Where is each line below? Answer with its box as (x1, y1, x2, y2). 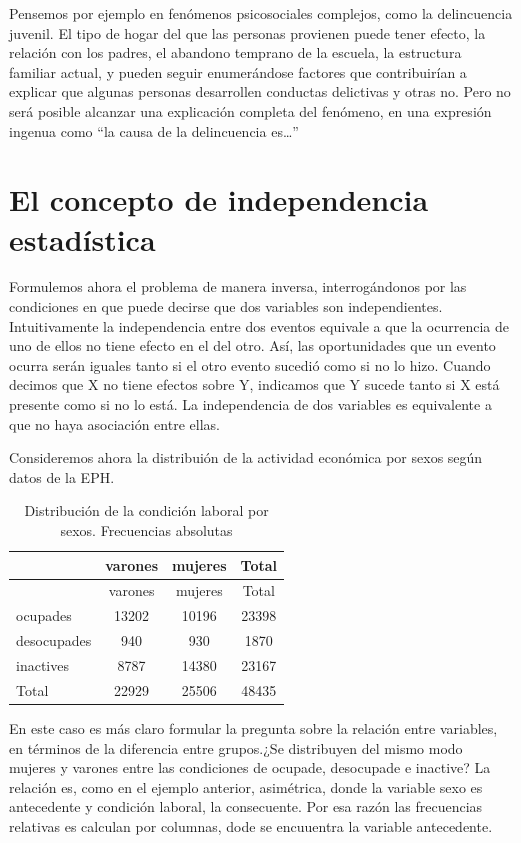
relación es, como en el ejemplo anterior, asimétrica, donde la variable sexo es (9, 776, 483, 797)
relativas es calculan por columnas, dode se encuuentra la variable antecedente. (9, 815, 493, 836)
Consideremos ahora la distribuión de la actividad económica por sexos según (9, 447, 483, 468)
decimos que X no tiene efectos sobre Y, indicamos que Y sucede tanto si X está (9, 374, 500, 395)
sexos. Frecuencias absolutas (60, 520, 233, 540)
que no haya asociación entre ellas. (9, 413, 220, 434)
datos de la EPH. (9, 466, 115, 487)
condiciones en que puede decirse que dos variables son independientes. (9, 296, 443, 317)
